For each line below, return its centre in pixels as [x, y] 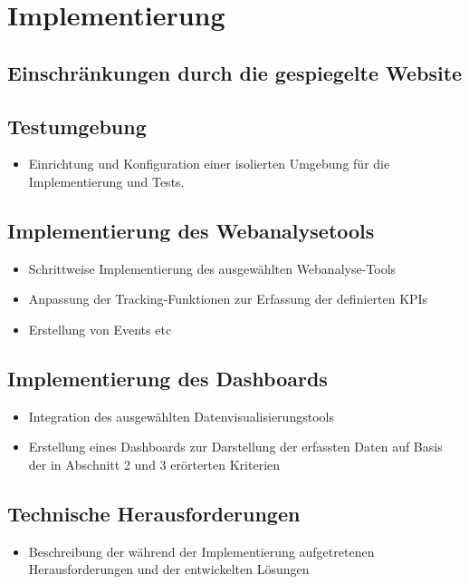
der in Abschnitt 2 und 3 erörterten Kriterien [154, 464]
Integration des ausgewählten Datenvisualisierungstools [181, 416]
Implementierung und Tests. [106, 181]
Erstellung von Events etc [100, 329]
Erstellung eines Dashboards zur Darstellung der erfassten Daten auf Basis [235, 447]
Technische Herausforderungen [154, 513]
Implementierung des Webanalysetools [191, 230]
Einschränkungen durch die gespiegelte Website [235, 72]
